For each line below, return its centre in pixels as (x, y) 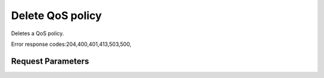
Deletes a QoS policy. (37, 33)
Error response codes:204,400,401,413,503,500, (71, 44)
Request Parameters (50, 61)
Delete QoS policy (56, 15)
